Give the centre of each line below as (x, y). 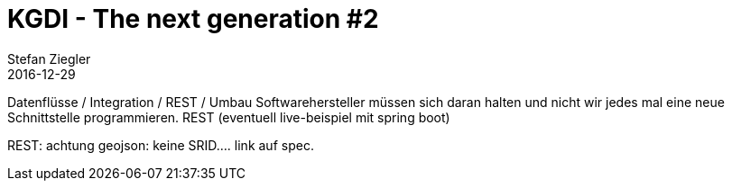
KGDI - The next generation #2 (193, 19)
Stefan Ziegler (49, 58)
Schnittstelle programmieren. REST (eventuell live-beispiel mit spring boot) (229, 117)
